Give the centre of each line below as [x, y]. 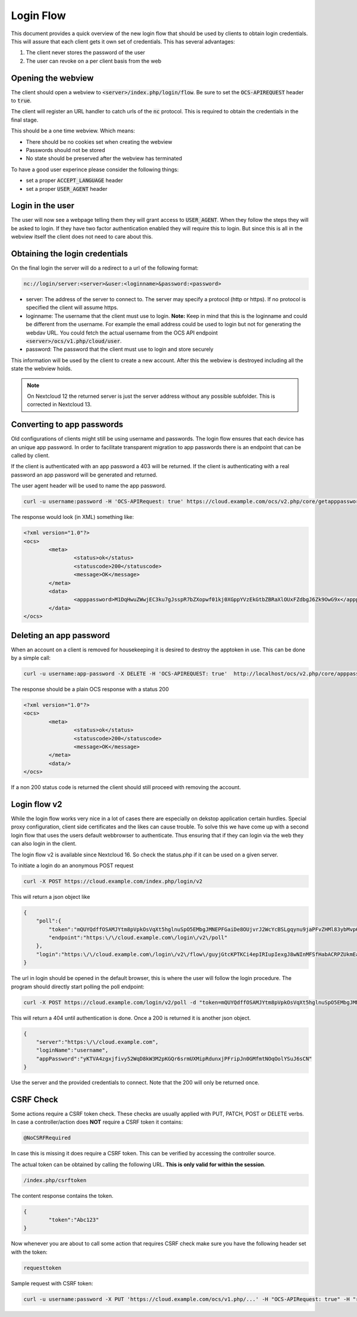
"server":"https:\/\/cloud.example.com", [97, 1042]
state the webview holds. [42, 369]
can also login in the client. [44, 843]
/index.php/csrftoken [55, 1180]
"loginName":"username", [72, 1050]
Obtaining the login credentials [69, 254]
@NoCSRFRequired [47, 1138]
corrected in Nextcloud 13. [59, 404]
